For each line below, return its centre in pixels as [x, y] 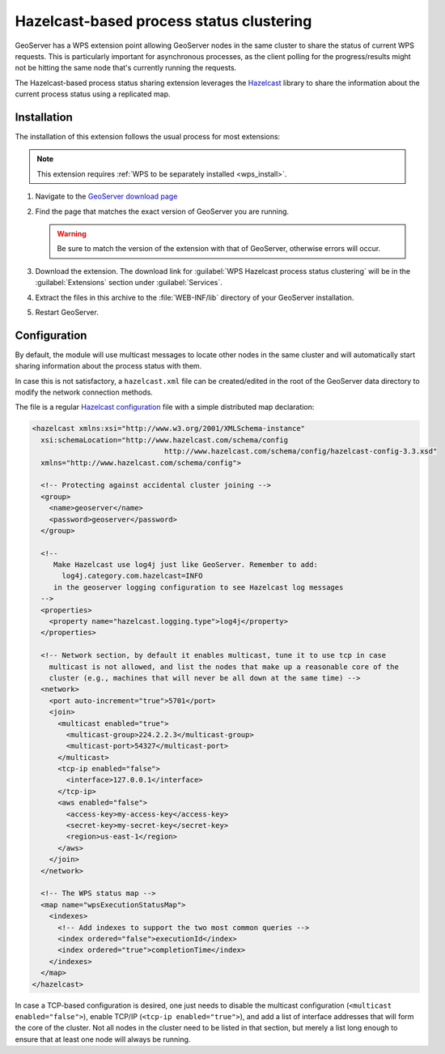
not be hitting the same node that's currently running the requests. [126, 68]
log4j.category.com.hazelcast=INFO [132, 576]
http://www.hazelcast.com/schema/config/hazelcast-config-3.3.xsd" [301, 451]
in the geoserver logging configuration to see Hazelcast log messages [198, 587]
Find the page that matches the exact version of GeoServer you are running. [162, 211]
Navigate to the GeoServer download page [106, 196]
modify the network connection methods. [84, 392]
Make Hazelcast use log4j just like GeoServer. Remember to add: [186, 565]
